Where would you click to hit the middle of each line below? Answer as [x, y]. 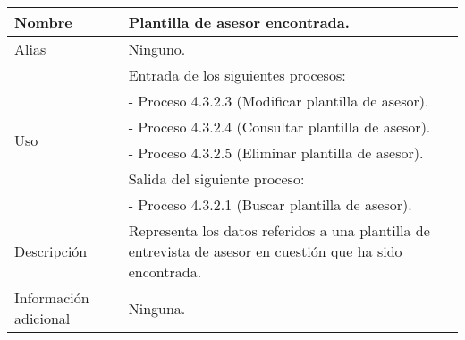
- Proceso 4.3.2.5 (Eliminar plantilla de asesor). [276, 153]
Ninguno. [157, 49]
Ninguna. [157, 308]
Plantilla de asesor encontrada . [239, 22]
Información [52, 297]
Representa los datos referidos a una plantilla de [279, 230]
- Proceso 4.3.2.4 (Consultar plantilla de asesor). [279, 127]
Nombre [43, 22]
